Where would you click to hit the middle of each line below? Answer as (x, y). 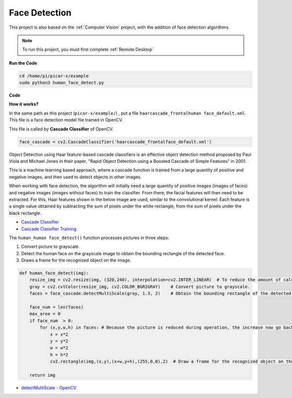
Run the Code (23, 63)
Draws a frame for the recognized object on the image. (76, 260)
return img (42, 375)
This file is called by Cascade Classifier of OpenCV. (61, 129)
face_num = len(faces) (56, 307)
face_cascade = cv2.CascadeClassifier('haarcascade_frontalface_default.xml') (115, 142)
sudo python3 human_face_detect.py (62, 83)
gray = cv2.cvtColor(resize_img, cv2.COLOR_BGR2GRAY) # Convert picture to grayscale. (140, 286)
